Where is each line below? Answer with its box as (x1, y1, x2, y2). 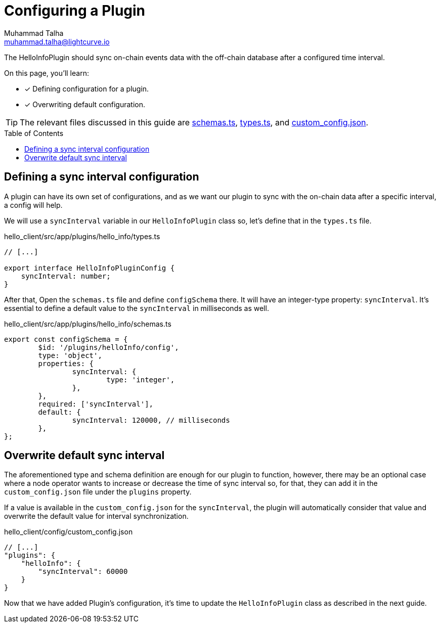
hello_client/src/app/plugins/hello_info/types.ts (4, 232, 160, 241)
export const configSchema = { (4, 335, 128, 343)
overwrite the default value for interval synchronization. (4, 512, 189, 521)
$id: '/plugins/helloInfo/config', (38, 343, 179, 351)
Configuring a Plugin (4, 2, 146, 19)
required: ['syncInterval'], (38, 399, 154, 408)
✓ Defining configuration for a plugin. (24, 84, 149, 93)
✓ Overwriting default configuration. (24, 100, 146, 109)
